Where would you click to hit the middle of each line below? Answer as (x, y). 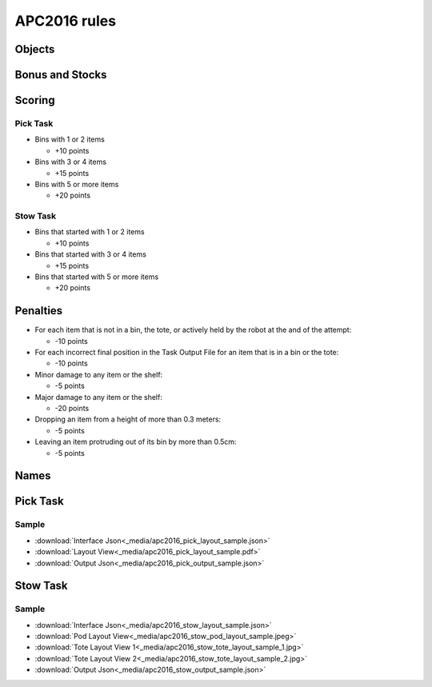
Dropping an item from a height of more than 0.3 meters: (128, 419)
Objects (35, 49)
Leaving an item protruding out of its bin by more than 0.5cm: (136, 442)
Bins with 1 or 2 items (70, 139)
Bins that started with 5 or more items (97, 277)
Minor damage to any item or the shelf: (99, 374)
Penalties (39, 311)
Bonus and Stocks (61, 75)
